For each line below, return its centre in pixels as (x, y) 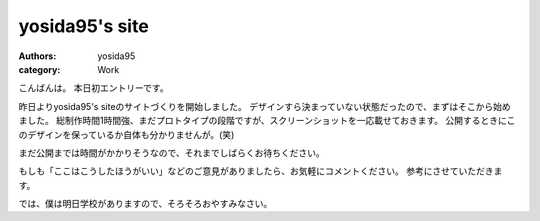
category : (39, 69)
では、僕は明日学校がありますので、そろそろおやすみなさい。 (145, 204)
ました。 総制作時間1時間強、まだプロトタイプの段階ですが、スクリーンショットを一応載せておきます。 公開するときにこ (267, 121)
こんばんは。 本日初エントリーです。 (93, 88)
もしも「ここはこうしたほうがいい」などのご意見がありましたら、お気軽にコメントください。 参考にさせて (238, 171)
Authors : (37, 56)
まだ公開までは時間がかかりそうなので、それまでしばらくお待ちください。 (171, 152)
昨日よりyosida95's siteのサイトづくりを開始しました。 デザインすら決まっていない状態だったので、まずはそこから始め (264, 106)
